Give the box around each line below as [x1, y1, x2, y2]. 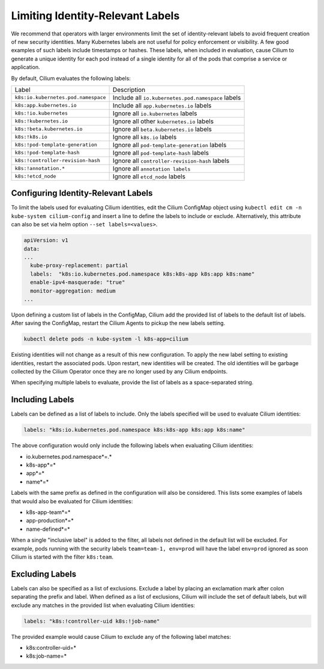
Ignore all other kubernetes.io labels [112, 117, 214, 126]
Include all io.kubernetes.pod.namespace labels [112, 93, 241, 101]
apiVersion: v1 [23, 237, 68, 244]
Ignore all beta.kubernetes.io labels [112, 125, 212, 133]
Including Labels [11, 395, 74, 405]
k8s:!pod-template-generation [14, 142, 97, 148]
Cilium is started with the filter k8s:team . [11, 553, 114, 560]
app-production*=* [26, 517, 74, 524]
